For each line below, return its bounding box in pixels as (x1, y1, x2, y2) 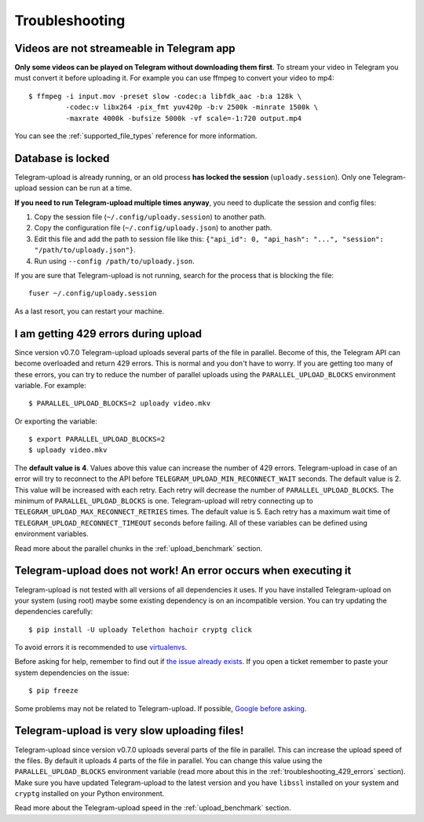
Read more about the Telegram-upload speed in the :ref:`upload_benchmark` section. (14, 803, 291, 813)
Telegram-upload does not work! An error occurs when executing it (14, 564, 352, 578)
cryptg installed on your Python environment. (14, 789, 165, 798)
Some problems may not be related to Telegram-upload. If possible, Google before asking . (14, 703, 307, 713)
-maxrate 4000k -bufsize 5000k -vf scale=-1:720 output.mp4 (65, 114, 302, 123)
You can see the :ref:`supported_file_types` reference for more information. (14, 131, 258, 141)
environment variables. (14, 529, 90, 538)
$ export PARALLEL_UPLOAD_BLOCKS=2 (28, 435, 166, 444)
